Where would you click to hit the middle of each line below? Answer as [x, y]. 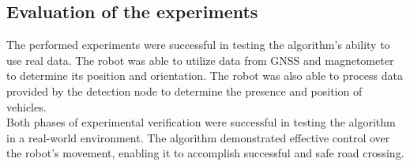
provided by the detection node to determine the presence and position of [184, 91]
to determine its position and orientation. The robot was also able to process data [205, 75]
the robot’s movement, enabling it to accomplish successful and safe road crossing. [205, 153]
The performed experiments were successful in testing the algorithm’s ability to [198, 45]
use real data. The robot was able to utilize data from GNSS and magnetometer [200, 60]
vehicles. [26, 106]
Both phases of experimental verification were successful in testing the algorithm [201, 122]
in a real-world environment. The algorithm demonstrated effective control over [198, 137]
